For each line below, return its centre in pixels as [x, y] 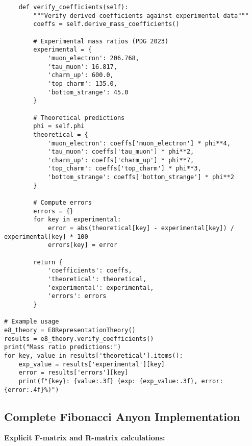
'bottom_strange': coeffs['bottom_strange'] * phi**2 [141, 177]
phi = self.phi [59, 126]
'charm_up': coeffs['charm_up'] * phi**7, [121, 160]
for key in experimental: [77, 220]
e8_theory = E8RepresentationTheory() [70, 330]
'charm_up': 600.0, [81, 75]
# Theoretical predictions [79, 118]
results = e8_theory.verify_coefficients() [79, 339]
